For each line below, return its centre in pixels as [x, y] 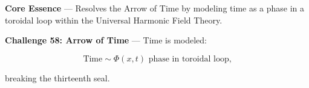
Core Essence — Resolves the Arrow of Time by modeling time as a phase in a [155, 8]
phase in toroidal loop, [190, 59]
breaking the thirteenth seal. [57, 77]
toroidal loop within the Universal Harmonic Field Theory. [114, 20]
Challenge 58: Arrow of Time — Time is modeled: [106, 40]
